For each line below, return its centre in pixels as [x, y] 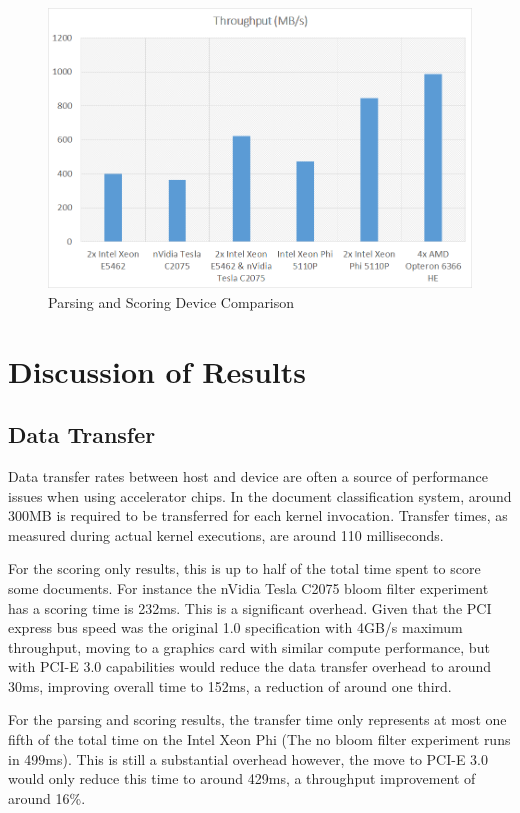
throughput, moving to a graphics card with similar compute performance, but [249, 646]
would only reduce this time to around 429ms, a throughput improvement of [242, 778]
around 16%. [47, 797]
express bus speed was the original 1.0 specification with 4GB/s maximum [235, 627]
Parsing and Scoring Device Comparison [171, 301]
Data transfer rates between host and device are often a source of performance [248, 475]
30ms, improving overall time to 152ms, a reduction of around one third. [230, 685]
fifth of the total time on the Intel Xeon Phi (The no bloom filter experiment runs [259, 739]
